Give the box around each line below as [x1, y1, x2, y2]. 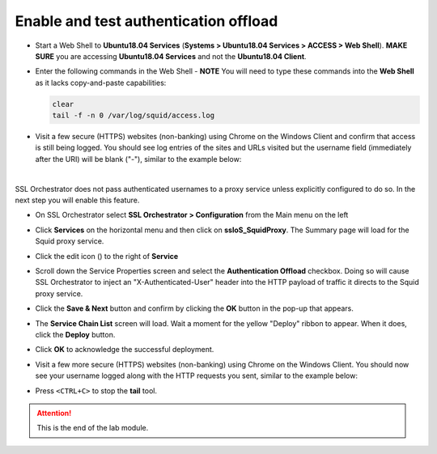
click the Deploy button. [35, 329, 116, 339]
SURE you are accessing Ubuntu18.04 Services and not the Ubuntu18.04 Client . [35, 51, 307, 61]
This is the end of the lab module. [36, 423, 149, 433]
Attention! [36, 408, 72, 418]
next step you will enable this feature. [15, 195, 140, 206]
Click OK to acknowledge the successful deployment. [35, 345, 214, 354]
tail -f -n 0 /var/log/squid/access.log [52, 111, 214, 121]
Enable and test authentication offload [15, 12, 278, 30]
